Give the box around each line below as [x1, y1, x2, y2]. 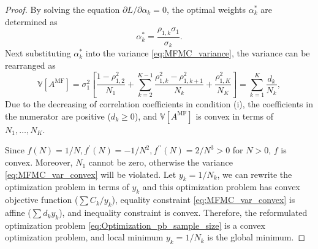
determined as [5, 15, 58, 28]
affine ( [5, 206, 31, 219]
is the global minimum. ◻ [207, 231, 306, 243]
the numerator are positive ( [5, 109, 111, 122]
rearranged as [5, 59, 56, 72]
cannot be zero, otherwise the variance [88, 156, 233, 169]
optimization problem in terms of [5, 180, 129, 193]
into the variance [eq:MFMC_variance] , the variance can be [85, 47, 310, 59]
